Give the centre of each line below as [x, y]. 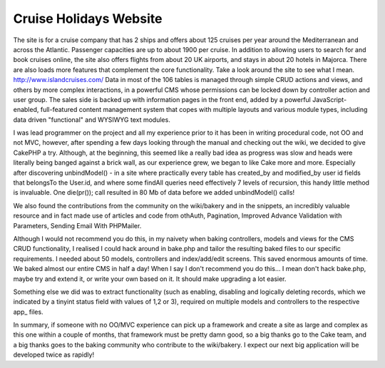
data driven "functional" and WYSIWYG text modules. [92, 119]
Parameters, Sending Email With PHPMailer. [77, 225]
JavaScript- [330, 99]
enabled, [26, 110]
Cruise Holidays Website [88, 19]
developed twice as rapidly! [54, 355]
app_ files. [28, 312]
